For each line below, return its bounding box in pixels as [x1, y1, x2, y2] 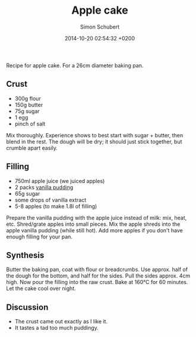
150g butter [14, 101, 43, 108]
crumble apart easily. [6, 144, 58, 152]
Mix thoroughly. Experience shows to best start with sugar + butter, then [6, 131, 184, 138]
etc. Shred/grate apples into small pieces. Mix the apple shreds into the [6, 221, 181, 228]
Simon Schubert [80, 23, 120, 30]
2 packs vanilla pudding [14, 184, 74, 191]
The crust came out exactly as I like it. [14, 318, 108, 325]
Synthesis [6, 250, 45, 260]
